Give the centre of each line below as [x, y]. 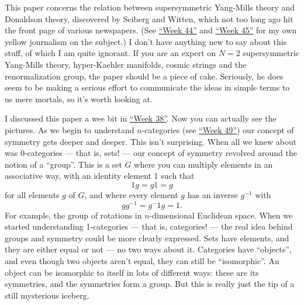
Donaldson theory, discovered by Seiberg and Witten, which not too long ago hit [149, 18]
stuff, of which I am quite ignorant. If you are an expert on [110, 53]
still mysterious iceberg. [47, 295]
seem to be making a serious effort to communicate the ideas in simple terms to [147, 87]
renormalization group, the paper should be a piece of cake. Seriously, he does [144, 76]
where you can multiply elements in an [203, 164]
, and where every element [131, 194]
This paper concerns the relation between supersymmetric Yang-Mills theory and [150, 7]
